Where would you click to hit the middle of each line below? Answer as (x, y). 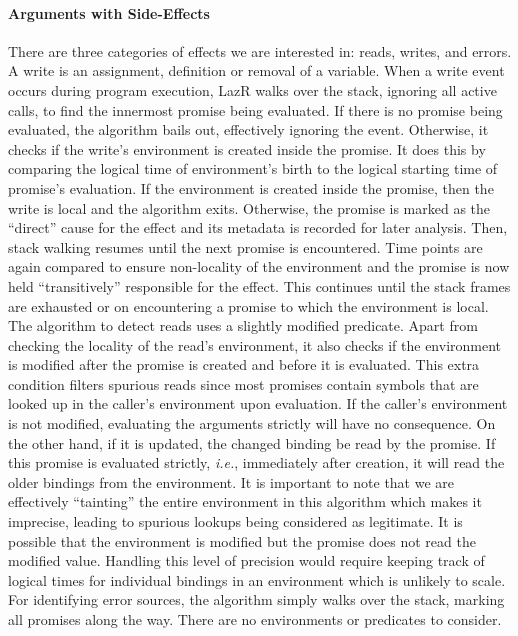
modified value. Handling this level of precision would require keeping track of (246, 560)
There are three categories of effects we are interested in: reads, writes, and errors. (260, 50)
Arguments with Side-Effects (109, 12)
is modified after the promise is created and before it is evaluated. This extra (244, 364)
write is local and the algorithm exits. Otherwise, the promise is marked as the (249, 207)
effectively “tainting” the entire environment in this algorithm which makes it (245, 501)
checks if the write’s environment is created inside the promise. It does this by (247, 148)
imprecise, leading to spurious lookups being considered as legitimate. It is (235, 521)
